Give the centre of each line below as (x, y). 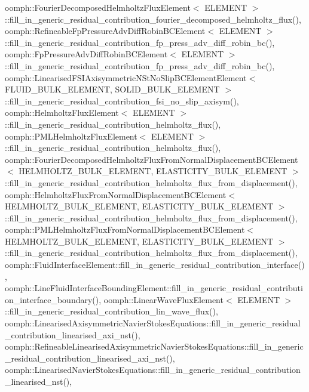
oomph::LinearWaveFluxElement (163, 299)
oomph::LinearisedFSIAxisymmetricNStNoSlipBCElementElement (126, 77)
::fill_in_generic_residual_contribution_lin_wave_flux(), (111, 311)
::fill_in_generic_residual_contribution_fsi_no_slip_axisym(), (122, 101)
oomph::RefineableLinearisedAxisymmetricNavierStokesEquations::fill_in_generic (154, 346)
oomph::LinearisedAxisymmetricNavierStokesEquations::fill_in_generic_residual (153, 323)
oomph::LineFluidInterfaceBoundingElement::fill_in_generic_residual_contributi (154, 288)
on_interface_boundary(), (53, 299)
